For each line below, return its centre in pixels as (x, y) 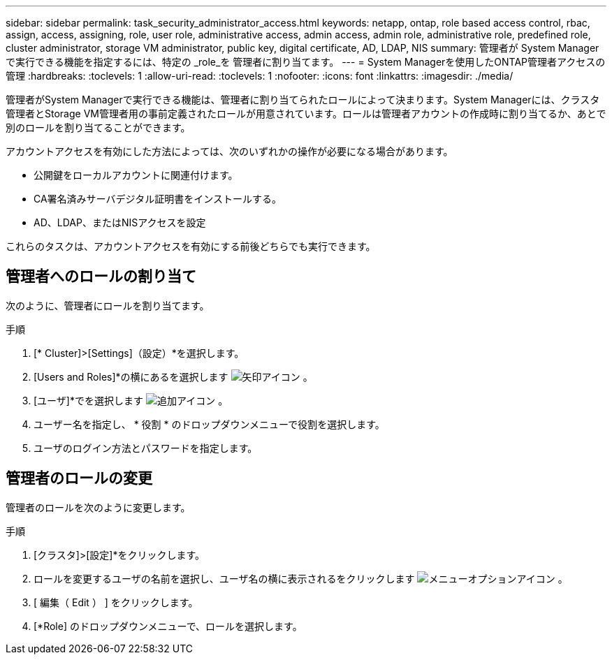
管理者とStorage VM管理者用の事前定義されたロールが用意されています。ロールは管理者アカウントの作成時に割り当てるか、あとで (306, 113)
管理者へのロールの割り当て (101, 277)
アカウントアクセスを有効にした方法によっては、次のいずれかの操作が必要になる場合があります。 (229, 151)
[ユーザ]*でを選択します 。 (131, 400)
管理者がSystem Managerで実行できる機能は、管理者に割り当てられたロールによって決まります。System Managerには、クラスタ (303, 100)
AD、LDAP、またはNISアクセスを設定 (120, 222)
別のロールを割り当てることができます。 (98, 127)
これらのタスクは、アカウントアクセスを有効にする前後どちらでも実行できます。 (191, 246)
